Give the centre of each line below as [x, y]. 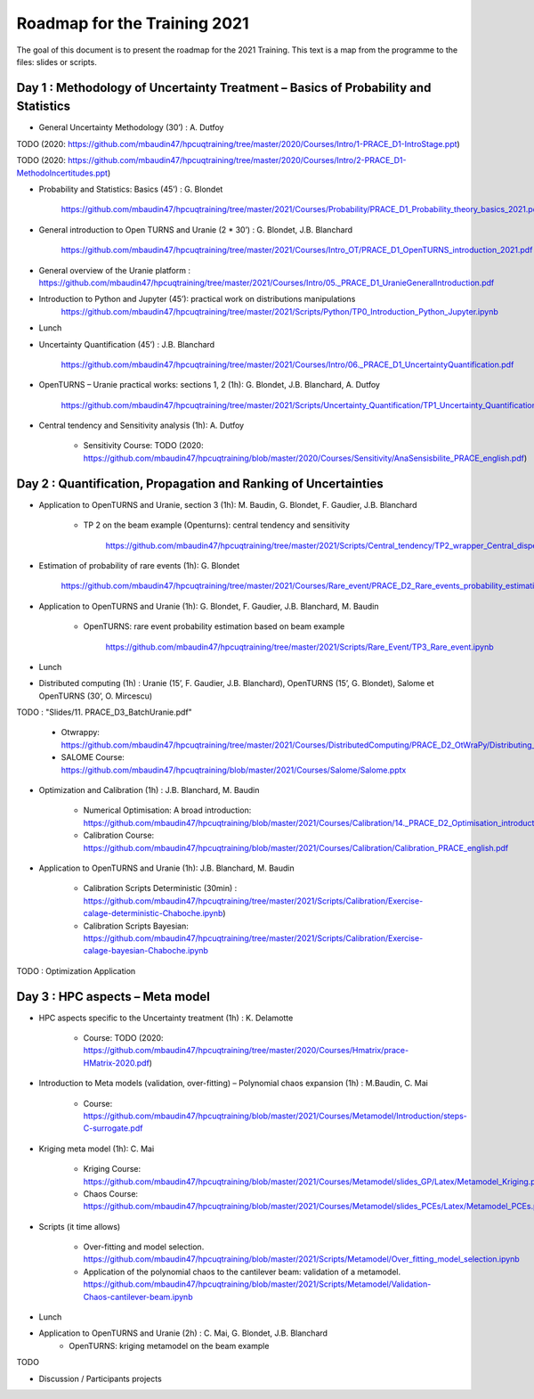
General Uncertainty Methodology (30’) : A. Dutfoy [131, 127]
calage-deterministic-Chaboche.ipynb [153, 913]
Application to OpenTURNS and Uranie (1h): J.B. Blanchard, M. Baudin [166, 868]
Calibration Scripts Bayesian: [136, 926]
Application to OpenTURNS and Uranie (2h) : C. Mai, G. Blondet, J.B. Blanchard [183, 1333]
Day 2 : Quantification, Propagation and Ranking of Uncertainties [200, 483]
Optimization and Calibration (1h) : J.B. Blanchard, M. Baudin [149, 790]
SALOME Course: [93, 757]
